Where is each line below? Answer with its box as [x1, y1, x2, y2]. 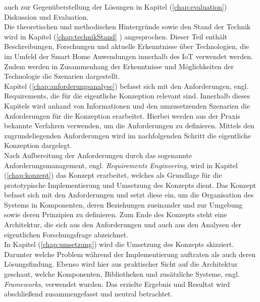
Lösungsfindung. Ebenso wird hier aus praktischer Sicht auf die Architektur [4, 259, 238, 269]
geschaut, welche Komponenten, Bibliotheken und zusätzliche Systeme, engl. [4, 269, 240, 279]
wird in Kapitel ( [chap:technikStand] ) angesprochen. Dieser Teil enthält [4, 31, 228, 41]
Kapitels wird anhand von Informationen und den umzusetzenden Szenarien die [4, 100, 250, 111]
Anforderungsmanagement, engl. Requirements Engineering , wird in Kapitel [4, 160, 238, 170]
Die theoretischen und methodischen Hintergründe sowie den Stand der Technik [4, 21, 251, 32]
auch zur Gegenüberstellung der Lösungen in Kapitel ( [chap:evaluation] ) [4, 2, 227, 12]
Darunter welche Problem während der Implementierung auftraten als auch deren [4, 248, 256, 259]
